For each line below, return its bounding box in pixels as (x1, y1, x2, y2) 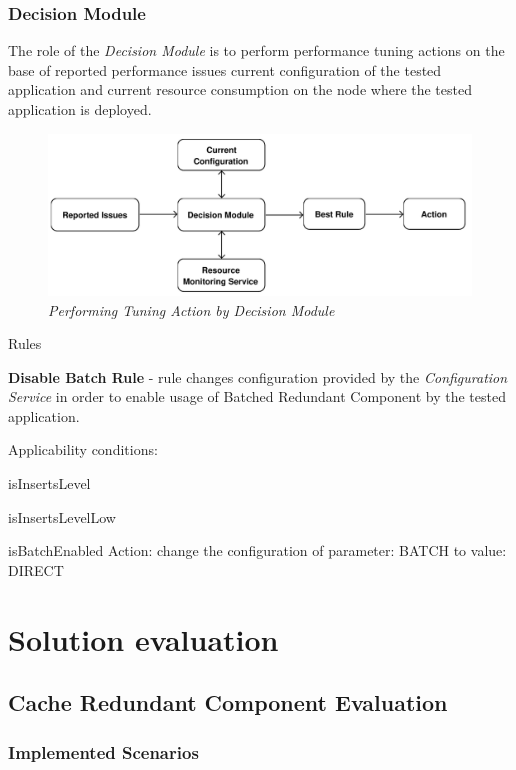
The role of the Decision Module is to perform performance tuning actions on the (8, 40, 505, 61)
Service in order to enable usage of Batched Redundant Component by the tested (8, 386, 506, 407)
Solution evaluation (8, 618, 279, 659)
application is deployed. (8, 99, 152, 119)
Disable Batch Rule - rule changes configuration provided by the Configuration (8, 366, 508, 387)
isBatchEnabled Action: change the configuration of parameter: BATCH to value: (8, 540, 507, 561)
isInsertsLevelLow (8, 506, 116, 527)
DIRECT (8, 559, 64, 580)
